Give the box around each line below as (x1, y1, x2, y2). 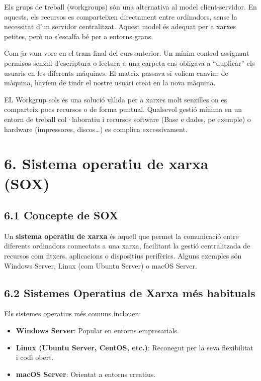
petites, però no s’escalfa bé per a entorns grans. (4, 31, 153, 41)
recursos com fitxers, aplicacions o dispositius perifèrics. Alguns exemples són (4, 250, 242, 261)
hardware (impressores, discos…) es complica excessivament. (4, 123, 188, 134)
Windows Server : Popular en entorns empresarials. (16, 325, 179, 336)
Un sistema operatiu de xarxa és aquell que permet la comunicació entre (4, 230, 239, 241)
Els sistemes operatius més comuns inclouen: (4, 308, 141, 319)
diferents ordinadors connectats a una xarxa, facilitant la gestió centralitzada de (4, 240, 250, 251)
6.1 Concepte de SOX (4, 207, 119, 223)
